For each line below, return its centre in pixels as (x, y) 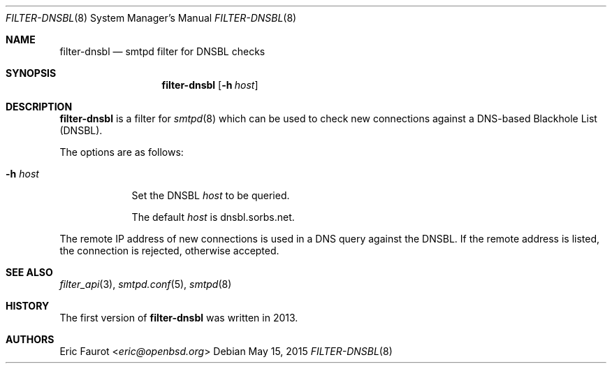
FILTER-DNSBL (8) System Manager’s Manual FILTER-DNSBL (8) (151, 18)
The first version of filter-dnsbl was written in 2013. (179, 318)
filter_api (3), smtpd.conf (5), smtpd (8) (146, 284)
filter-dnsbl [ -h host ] (210, 85)
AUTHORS (30, 339)
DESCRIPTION (39, 107)
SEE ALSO (29, 272)
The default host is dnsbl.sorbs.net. (213, 217)
